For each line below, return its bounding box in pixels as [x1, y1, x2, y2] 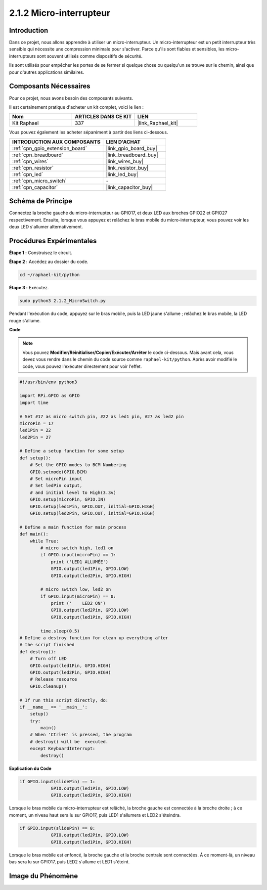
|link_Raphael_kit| [137, 120, 178, 127]
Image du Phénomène [9, 872, 78, 880]
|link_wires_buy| [106, 158, 143, 165]
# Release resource [30, 676, 78, 682]
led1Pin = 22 [19, 428, 51, 433]
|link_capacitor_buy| [106, 183, 153, 190]
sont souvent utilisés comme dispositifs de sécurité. [37, 53, 143, 59]
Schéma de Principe [9, 197, 73, 205]
